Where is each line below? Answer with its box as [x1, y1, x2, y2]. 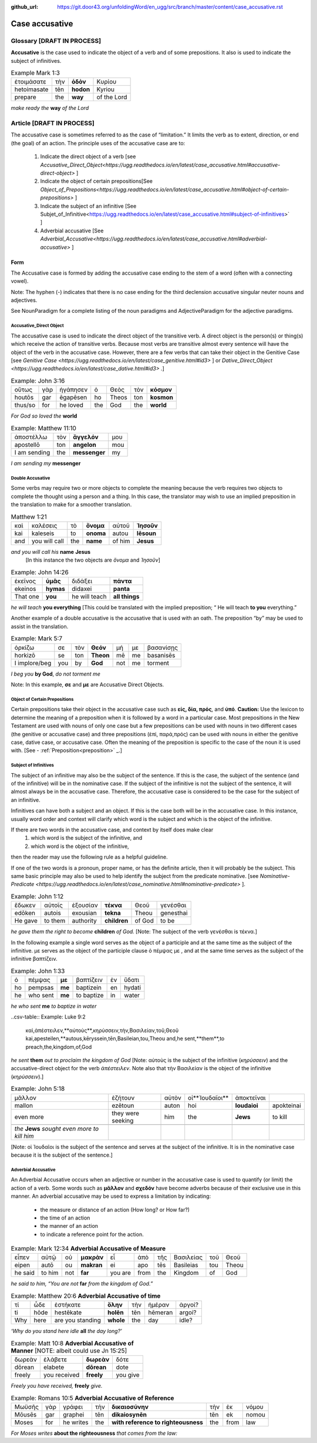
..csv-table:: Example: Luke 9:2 [11, 1013, 86, 1020]
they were [112, 1109, 140, 1117]
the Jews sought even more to [14, 1124, 99, 1133]
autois [44, 909, 61, 917]
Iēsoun [136, 529, 157, 537]
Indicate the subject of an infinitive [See [40, 202, 137, 209]
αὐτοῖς [44, 901, 63, 910]
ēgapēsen [59, 393, 87, 402]
